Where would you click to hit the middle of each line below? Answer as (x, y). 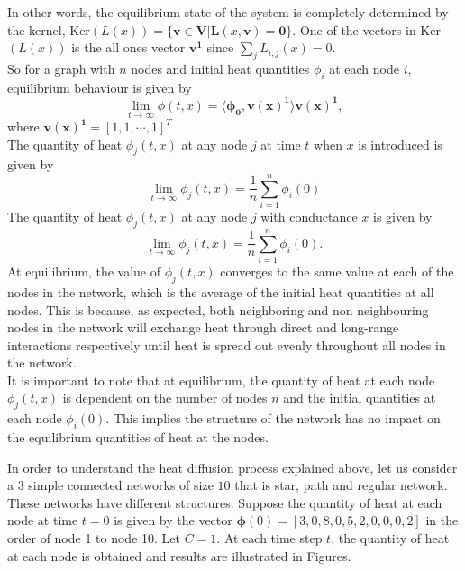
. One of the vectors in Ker (366, 29)
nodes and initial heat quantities (220, 68)
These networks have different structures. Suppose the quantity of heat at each (225, 502)
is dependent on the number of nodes (165, 398)
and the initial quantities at (360, 398)
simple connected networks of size (121, 485)
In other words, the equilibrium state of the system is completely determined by (228, 12)
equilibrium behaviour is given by (100, 87)
